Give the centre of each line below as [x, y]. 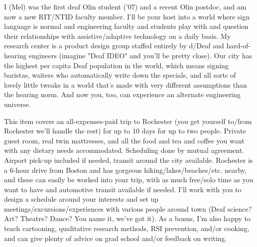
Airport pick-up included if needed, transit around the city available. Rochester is [128, 160]
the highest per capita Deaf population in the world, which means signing [116, 65]
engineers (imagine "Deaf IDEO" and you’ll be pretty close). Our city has [140, 55]
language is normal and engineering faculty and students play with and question [126, 26]
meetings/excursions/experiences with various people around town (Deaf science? [128, 208]
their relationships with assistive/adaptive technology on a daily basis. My [118, 36]
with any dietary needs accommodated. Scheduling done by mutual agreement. [124, 150]
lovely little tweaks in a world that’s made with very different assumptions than [126, 84]
